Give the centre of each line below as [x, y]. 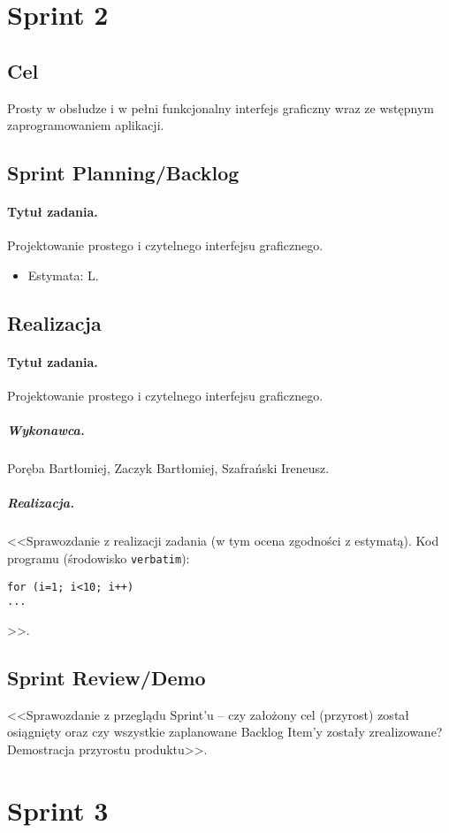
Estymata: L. [63, 275]
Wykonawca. [46, 430]
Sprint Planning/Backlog [123, 173]
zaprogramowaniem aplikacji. [86, 125]
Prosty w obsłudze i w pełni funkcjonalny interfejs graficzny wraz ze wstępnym [221, 107]
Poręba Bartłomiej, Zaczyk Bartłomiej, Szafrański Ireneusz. [168, 468]
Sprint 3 [58, 810]
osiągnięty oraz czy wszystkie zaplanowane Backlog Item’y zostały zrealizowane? [225, 732]
